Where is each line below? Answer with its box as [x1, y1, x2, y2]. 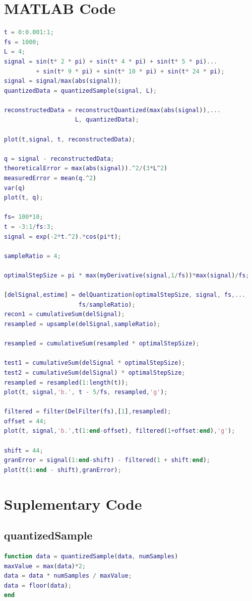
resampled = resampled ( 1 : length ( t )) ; [4, 379, 128, 386]
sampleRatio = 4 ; [4, 252, 61, 260]
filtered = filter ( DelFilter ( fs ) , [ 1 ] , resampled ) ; [4, 408, 171, 415]
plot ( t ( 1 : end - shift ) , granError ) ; [4, 466, 122, 473]
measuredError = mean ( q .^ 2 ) [4, 175, 97, 182]
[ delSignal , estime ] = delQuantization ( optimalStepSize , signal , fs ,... [4, 291, 246, 299]
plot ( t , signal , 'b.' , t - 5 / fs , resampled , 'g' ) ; [4, 389, 168, 396]
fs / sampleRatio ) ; [78, 301, 135, 308]
